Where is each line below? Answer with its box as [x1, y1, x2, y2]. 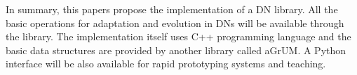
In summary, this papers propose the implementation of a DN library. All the [6, 2, 338, 16]
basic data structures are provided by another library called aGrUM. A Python [6, 42, 346, 57]
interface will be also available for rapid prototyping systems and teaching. [6, 56, 326, 71]
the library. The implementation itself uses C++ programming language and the [6, 29, 351, 44]
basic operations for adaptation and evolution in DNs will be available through [6, 15, 344, 30]
